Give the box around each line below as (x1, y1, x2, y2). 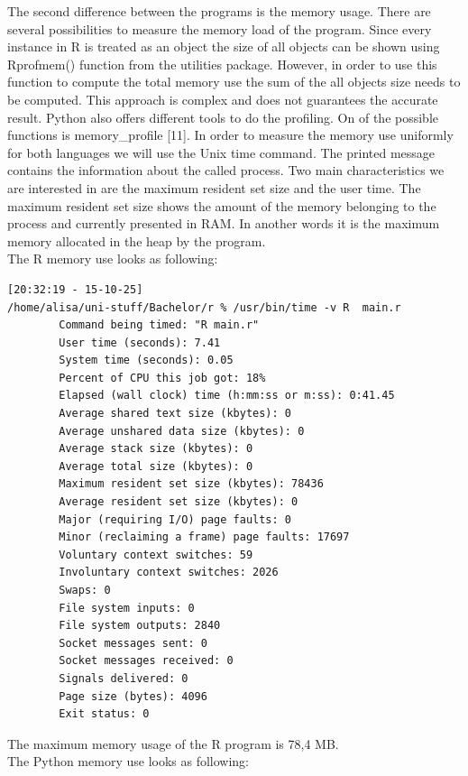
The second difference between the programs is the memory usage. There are (7, 2, 431, 20)
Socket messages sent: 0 (59, 636, 207, 650)
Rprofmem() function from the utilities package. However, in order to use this (7, 54, 437, 73)
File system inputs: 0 (59, 601, 195, 614)
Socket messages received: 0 (59, 654, 234, 668)
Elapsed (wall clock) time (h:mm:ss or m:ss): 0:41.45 (59, 389, 395, 402)
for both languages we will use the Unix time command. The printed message (7, 143, 436, 162)
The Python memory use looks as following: (7, 752, 250, 771)
